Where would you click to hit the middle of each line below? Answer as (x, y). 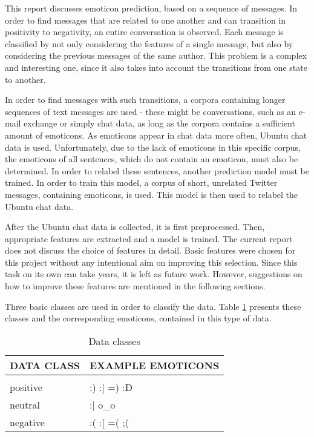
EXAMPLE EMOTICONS (154, 365)
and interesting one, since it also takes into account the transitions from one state (156, 67)
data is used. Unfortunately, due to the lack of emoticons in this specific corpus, (153, 147)
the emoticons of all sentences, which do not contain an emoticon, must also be (152, 159)
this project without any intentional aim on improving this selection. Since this (151, 262)
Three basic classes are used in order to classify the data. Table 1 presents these (153, 306)
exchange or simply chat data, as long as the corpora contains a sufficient (159, 123)
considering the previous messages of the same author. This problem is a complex (156, 55)
